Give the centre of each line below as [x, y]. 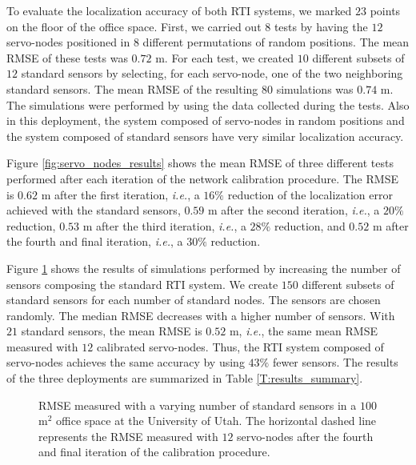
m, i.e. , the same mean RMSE [303, 331]
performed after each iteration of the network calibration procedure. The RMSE [202, 178]
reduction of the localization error [310, 194]
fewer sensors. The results [335, 362]
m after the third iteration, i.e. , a [164, 225]
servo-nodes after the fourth [305, 436]
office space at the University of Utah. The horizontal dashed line [216, 421]
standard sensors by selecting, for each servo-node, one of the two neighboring [212, 73]
